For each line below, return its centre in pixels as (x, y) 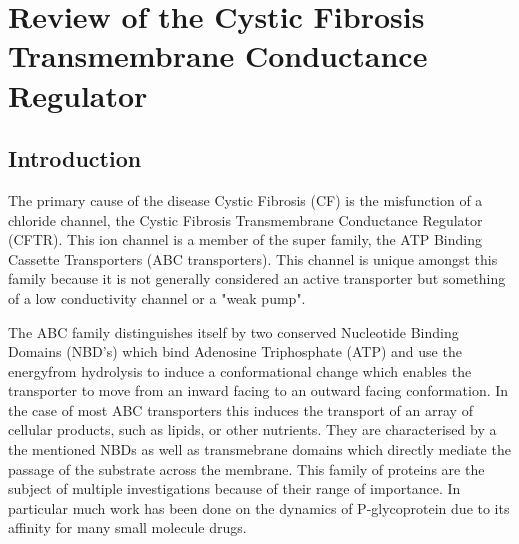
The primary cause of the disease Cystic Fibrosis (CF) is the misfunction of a (245, 199)
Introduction (75, 158)
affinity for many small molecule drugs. (127, 527)
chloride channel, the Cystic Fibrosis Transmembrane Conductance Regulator (245, 219)
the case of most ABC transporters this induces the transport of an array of (240, 409)
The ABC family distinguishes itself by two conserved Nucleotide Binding (233, 331)
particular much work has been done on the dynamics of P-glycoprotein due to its (259, 507)
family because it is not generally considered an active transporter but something (257, 278)
